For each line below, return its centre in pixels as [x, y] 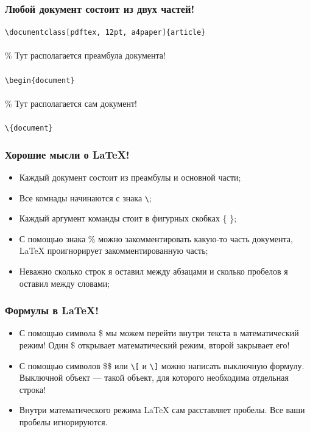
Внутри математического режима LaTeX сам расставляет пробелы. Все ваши [162, 410]
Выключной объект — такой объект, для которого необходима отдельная [154, 377]
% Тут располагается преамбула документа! [85, 55]
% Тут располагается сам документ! [71, 103]
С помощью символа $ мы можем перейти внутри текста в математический [159, 333]
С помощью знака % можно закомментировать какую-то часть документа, [156, 238]
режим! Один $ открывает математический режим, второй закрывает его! [154, 345]
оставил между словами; [65, 283]
